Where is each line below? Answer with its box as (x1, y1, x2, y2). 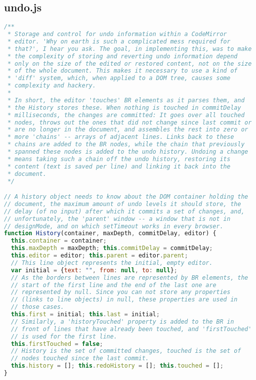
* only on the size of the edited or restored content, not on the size (7, 60, 252, 67)
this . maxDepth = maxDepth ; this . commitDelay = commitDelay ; (11, 245, 213, 252)
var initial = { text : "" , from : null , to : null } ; (11, 266, 178, 274)
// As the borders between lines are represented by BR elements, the (11, 274, 248, 281)
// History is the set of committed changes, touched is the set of (11, 347, 241, 355)
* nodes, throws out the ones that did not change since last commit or (7, 119, 252, 126)
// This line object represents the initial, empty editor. (11, 259, 213, 266)
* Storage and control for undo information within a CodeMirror (7, 31, 227, 38)
